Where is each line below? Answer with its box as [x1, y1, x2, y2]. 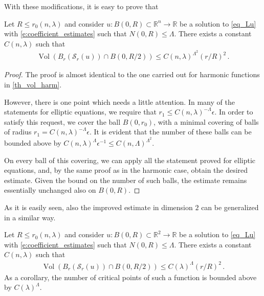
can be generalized [201, 202, 259, 213]
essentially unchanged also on [4, 185, 96, 195]
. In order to [214, 106, 253, 117]
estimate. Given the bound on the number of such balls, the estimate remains [4, 174, 247, 185]
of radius [4, 126, 32, 137]
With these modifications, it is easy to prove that [4, 1, 159, 11]
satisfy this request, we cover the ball [4, 116, 121, 127]
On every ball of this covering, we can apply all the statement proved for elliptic [4, 154, 256, 165]
